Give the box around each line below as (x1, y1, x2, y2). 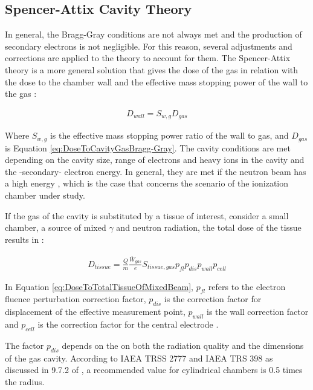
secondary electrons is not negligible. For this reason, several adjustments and (5, 39, 292, 52)
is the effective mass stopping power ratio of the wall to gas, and (50, 129, 289, 142)
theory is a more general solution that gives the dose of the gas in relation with (5, 63, 298, 76)
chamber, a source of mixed (5, 221, 106, 234)
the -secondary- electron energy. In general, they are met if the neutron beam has (5, 165, 306, 177)
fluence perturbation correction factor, (5, 292, 146, 305)
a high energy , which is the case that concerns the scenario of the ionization (5, 177, 289, 190)
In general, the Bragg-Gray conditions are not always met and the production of (5, 28, 302, 41)
